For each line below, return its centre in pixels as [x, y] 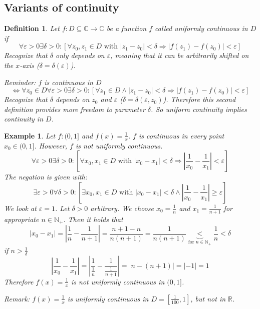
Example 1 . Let [30, 135]
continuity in [24, 119]
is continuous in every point [181, 135]
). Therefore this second [199, 99]
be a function [126, 28]
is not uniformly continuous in [118, 281]
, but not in [208, 298]
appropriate [22, 219]
